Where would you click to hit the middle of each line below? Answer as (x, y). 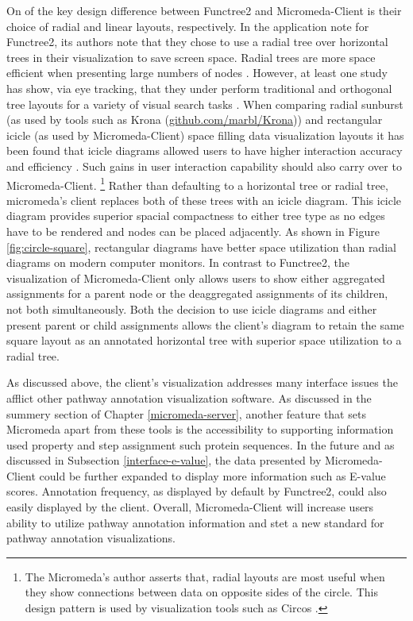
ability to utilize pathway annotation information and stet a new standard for (195, 522)
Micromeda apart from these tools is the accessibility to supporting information (200, 429)
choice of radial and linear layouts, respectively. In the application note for (188, 26)
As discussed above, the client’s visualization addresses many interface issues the (202, 382)
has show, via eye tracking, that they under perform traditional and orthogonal (199, 88)
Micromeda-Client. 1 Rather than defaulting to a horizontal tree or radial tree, (197, 183)
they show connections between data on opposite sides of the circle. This (201, 592)
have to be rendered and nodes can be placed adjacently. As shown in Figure (193, 231)
